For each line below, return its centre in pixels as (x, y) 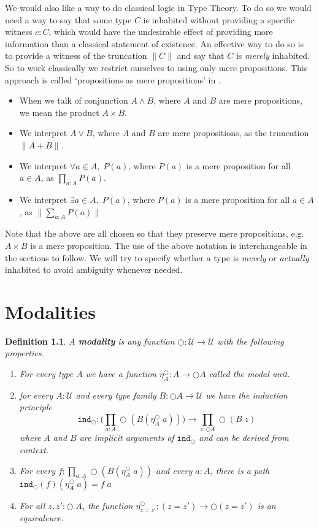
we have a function (121, 373)
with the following (251, 341)
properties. (25, 353)
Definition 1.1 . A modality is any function (90, 341)
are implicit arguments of (127, 438)
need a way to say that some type (68, 19)
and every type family (116, 395)
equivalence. (41, 518)
